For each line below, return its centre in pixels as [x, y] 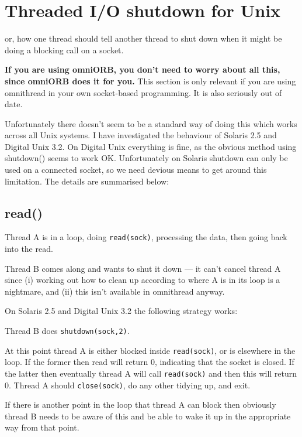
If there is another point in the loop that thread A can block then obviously [140, 404]
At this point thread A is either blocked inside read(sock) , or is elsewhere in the [150, 350]
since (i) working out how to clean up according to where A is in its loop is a [143, 280]
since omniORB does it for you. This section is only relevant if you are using [150, 81]
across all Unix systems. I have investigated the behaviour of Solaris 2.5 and [141, 135]
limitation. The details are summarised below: [87, 181]
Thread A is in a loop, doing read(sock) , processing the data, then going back [146, 237]
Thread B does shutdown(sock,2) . [67, 331]
